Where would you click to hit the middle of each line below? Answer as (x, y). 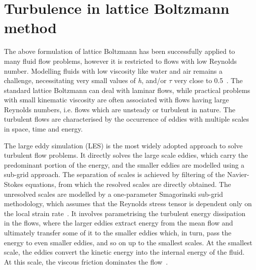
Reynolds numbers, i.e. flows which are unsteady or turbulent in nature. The (120, 109)
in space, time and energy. (43, 129)
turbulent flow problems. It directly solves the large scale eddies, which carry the (126, 155)
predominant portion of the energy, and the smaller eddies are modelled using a (124, 164)
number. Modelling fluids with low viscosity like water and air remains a (113, 70)
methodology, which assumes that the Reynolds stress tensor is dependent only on (128, 203)
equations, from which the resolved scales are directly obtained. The (128, 184)
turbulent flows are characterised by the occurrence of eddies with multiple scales (127, 119)
